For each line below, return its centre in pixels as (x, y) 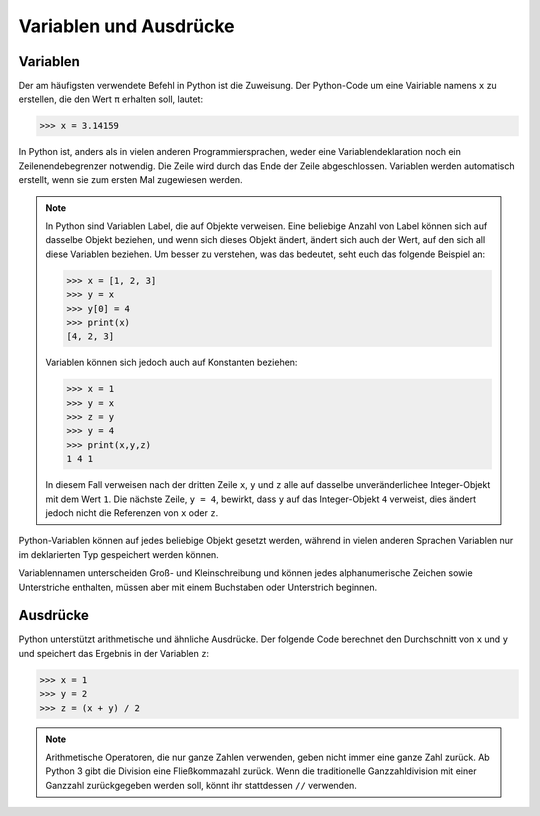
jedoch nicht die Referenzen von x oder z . (132, 513)
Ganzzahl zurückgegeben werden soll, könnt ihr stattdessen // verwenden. (201, 785)
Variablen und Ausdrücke (126, 26)
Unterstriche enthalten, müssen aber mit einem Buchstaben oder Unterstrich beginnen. (198, 587)
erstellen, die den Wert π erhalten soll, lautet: (111, 99)
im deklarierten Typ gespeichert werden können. (118, 554)
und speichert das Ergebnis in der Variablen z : (114, 653)
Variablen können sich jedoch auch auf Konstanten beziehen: (171, 362)
